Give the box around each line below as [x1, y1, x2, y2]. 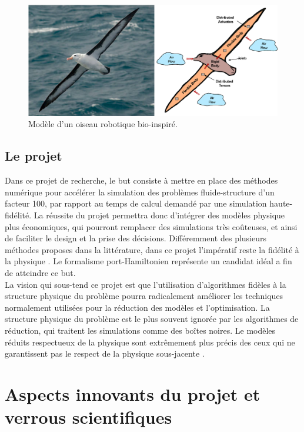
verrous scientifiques [5, 405, 172, 429]
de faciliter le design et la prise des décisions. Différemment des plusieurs [5, 232, 267, 244]
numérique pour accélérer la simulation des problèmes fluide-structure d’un [5, 185, 275, 198]
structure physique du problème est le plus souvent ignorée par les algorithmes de [5, 313, 299, 325]
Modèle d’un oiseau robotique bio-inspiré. [28, 118, 178, 130]
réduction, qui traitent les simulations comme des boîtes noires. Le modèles [5, 324, 276, 336]
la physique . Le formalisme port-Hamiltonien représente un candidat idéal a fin [5, 255, 292, 267]
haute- [269, 197, 293, 210]
